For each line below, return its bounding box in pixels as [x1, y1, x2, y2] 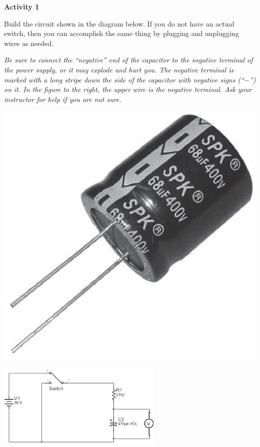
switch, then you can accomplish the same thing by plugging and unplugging [4, 28, 239, 38]
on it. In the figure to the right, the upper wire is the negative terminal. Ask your [4, 84, 252, 94]
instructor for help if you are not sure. [4, 93, 121, 104]
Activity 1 [4, 1, 39, 11]
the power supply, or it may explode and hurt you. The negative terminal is [4, 64, 234, 74]
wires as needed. [4, 37, 53, 48]
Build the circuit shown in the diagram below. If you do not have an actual [4, 18, 234, 28]
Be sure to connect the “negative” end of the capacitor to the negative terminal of [4, 54, 253, 65]
